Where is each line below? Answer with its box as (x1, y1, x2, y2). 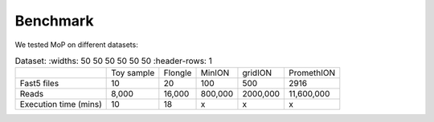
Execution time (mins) (19, 99, 102, 110)
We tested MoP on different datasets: (14, 40, 138, 49)
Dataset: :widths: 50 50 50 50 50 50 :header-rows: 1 (14, 56, 212, 67)
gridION (242, 68, 272, 79)
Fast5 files (19, 78, 59, 89)
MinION (200, 68, 230, 79)
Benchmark (14, 12, 94, 30)
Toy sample (111, 68, 155, 79)
